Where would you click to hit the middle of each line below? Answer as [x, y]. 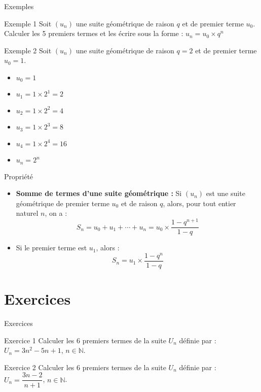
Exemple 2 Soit [28, 50]
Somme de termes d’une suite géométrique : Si [99, 193]
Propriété [19, 176]
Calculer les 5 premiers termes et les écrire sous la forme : [94, 33]
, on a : [56, 213]
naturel [27, 213]
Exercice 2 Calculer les [39, 367]
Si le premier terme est [51, 248]
